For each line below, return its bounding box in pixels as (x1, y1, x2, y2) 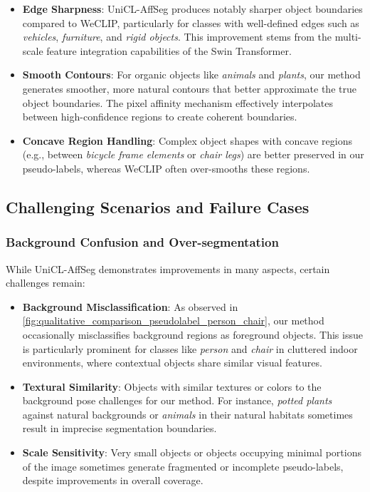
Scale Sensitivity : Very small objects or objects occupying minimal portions (22, 445, 361, 460)
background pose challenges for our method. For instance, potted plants (22, 393, 332, 408)
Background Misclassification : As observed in (22, 299, 238, 314)
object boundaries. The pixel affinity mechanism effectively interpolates (22, 95, 334, 110)
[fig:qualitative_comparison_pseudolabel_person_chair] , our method (22, 313, 324, 328)
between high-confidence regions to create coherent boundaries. (22, 109, 297, 124)
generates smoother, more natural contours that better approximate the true (22, 81, 356, 96)
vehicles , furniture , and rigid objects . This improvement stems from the (22, 29, 332, 44)
